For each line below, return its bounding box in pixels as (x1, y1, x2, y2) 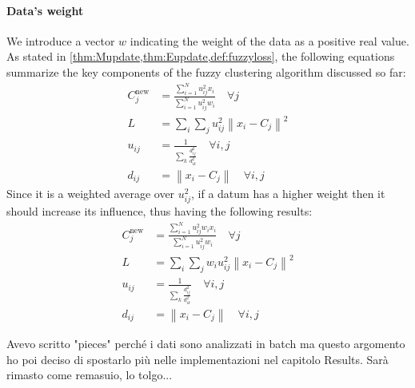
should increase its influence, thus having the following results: (6, 203, 313, 220)
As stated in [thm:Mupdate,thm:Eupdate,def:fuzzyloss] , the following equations (6, 48, 395, 65)
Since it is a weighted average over (6, 184, 175, 201)
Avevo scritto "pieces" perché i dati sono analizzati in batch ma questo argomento (6, 335, 405, 352)
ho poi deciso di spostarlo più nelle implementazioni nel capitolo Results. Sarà (6, 350, 389, 367)
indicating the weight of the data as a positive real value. (130, 32, 409, 49)
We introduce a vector (6, 32, 115, 49)
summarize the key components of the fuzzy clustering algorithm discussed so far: (6, 63, 406, 80)
